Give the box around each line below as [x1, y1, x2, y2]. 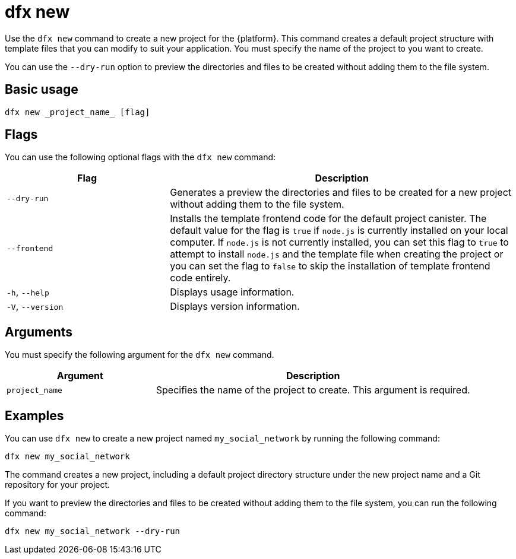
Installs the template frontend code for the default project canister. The [170, 212, 487, 225]
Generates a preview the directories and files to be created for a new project [170, 186, 512, 199]
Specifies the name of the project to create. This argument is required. [156, 384, 470, 396]
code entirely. [170, 272, 231, 284]
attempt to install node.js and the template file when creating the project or [170, 248, 504, 261]
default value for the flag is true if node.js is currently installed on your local [170, 224, 508, 237]
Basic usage [5, 82, 78, 97]
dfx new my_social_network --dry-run [5, 526, 181, 536]
